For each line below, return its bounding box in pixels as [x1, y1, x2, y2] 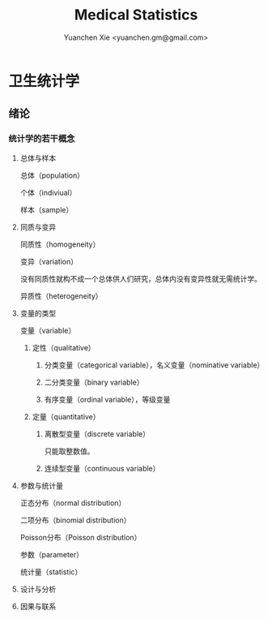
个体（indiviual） [19, 187, 77, 197]
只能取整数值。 [44, 446, 95, 456]
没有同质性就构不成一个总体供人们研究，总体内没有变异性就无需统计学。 [19, 273, 262, 283]
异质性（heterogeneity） [19, 290, 103, 301]
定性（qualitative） [32, 342, 96, 352]
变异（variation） [19, 256, 79, 266]
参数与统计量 [19, 480, 63, 490]
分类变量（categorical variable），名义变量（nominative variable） [44, 359, 265, 370]
